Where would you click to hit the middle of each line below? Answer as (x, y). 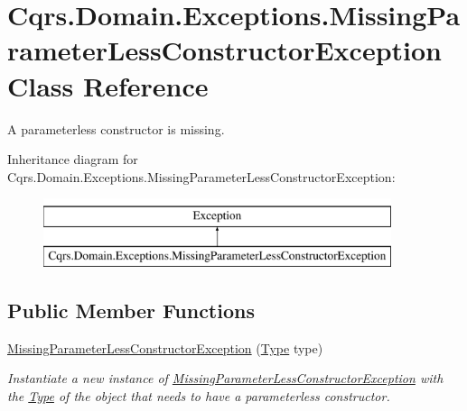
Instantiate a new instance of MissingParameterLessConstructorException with (225, 378)
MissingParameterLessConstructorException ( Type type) (165, 347)
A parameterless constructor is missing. (116, 128)
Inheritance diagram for (73, 159)
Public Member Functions (131, 310)
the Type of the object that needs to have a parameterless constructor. (199, 395)
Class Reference (108, 85)
